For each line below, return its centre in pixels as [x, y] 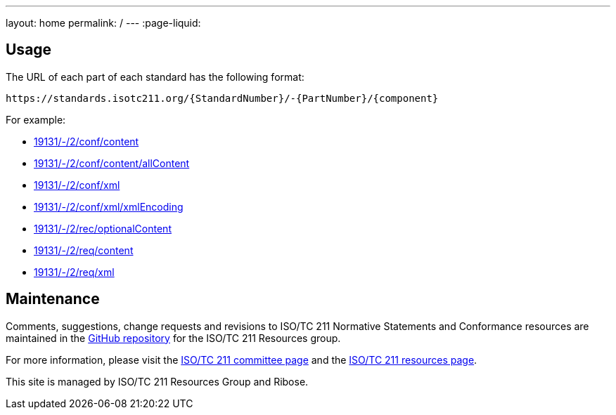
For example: [36, 119]
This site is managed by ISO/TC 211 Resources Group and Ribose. [157, 381]
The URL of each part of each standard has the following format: [155, 77]
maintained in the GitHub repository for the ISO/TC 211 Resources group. [173, 338]
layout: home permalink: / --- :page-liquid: [103, 23]
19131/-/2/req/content [84, 250]
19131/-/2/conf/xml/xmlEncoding [109, 206]
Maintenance [53, 299]
